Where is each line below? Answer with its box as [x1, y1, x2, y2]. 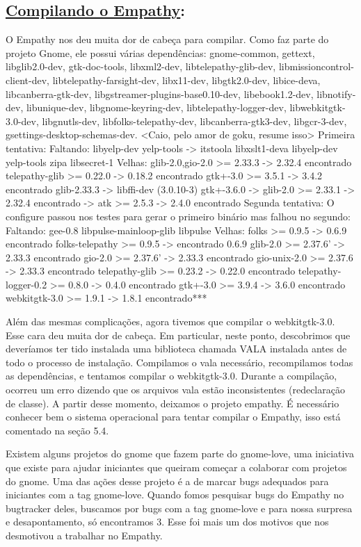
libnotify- [316, 86, 356, 101]
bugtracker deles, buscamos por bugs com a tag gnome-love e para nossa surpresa [6, 500, 353, 515]
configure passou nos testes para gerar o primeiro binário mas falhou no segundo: [6, 209, 351, 223]
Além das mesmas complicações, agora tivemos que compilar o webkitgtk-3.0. [6, 314, 335, 329]
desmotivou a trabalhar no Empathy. [6, 528, 163, 542]
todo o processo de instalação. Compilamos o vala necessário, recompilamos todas [6, 354, 353, 369]
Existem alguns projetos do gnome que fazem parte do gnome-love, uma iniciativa [6, 446, 354, 461]
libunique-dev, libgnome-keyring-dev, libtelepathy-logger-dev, [26, 100, 287, 115]
